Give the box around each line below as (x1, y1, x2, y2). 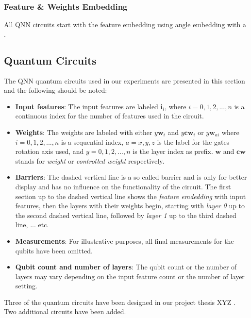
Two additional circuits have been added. (4, 306, 126, 317)
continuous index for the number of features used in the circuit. (15, 111, 204, 121)
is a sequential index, (61, 136, 124, 147)
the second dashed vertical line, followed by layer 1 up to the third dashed (15, 210, 236, 220)
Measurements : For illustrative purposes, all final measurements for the (15, 235, 234, 246)
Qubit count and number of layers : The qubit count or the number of (15, 262, 237, 272)
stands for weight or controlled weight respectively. (15, 155, 165, 166)
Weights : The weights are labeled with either (15, 127, 152, 137)
